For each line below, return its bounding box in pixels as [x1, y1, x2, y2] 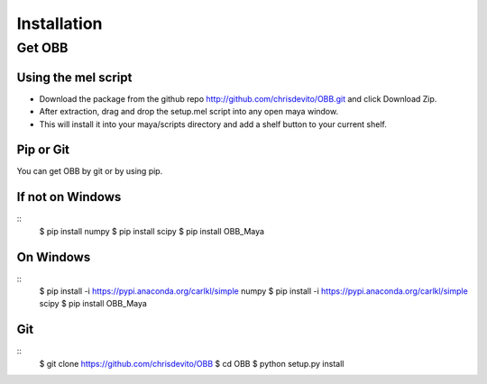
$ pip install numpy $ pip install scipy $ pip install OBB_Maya [39, 225, 265, 236]
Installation [16, 14, 103, 33]
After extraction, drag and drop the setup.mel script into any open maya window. [39, 106, 338, 117]
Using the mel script [16, 69, 133, 85]
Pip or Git [16, 142, 70, 158]
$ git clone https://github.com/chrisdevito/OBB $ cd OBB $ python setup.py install [39, 358, 345, 369]
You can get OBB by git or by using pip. [16, 166, 163, 177]
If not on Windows [16, 189, 122, 205]
